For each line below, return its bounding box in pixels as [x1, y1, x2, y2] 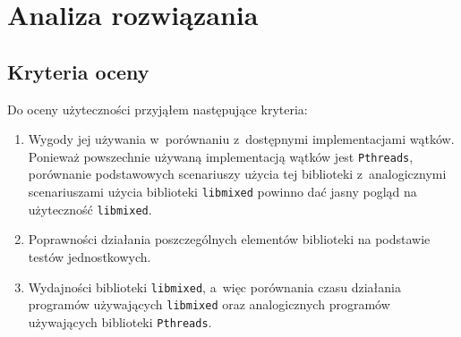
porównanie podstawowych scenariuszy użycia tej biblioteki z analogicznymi [28, 164, 447, 183]
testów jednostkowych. [28, 247, 151, 265]
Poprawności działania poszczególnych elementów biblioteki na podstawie [28, 230, 431, 249]
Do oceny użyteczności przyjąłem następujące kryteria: [7, 99, 308, 118]
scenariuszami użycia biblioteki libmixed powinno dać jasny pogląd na [28, 182, 417, 201]
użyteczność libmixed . [28, 199, 152, 218]
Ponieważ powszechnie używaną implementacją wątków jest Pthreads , [28, 147, 414, 165]
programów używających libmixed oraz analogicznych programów [28, 295, 390, 314]
